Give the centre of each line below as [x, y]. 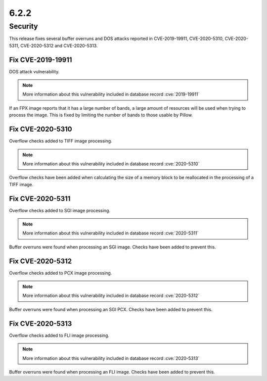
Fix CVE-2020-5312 [41, 261]
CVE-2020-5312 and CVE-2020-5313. [59, 46]
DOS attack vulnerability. [34, 71]
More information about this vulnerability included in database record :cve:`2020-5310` [111, 164]
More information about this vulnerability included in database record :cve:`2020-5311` [111, 233]
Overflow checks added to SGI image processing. [60, 210]
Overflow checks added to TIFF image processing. [61, 141]
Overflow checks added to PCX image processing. [61, 273]
